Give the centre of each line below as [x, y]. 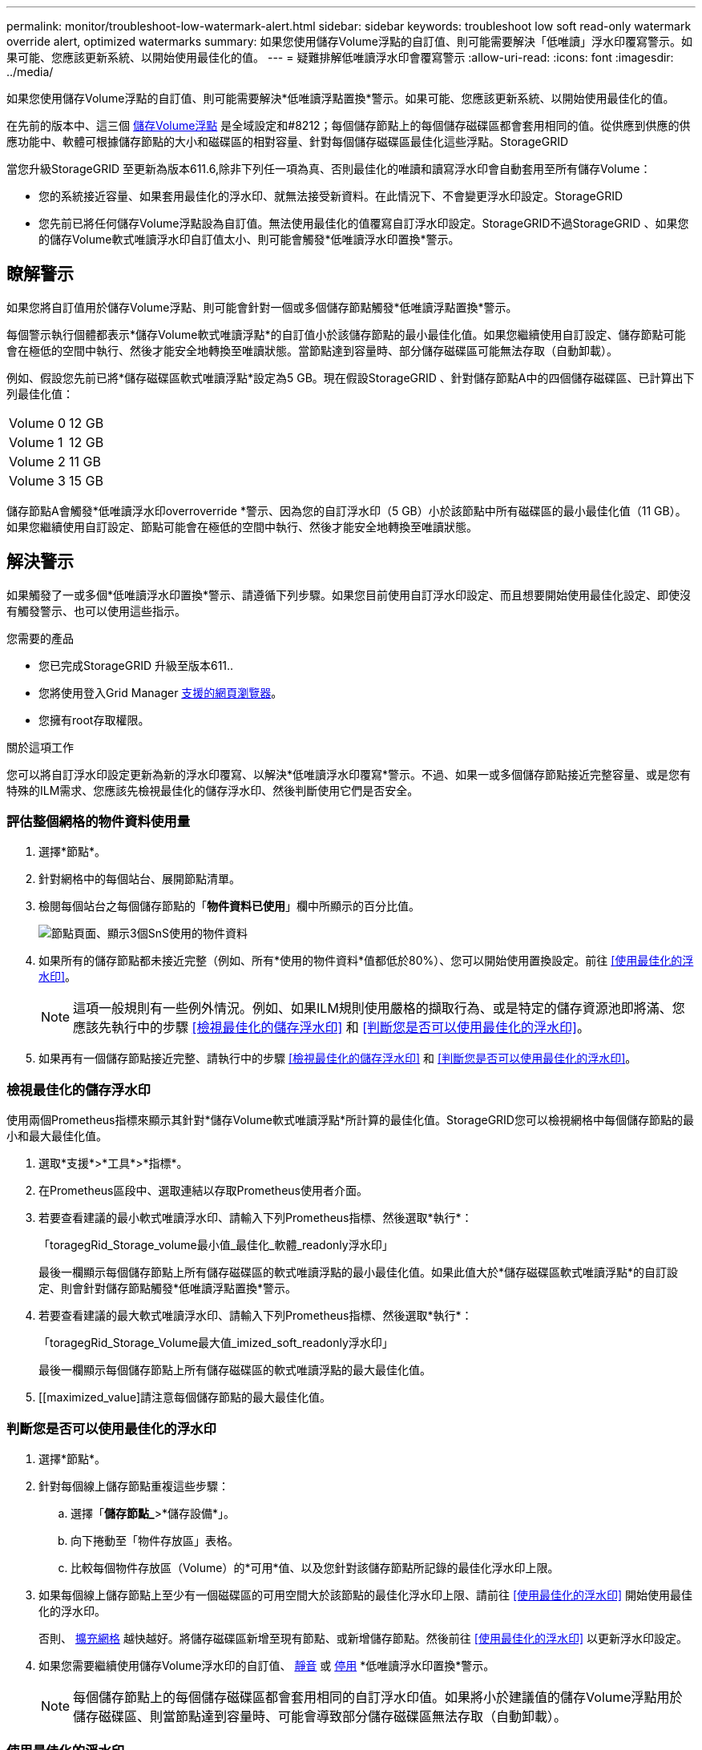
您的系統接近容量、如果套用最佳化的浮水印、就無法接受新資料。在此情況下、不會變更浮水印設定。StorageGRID [331, 196]
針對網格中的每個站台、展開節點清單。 [139, 879]
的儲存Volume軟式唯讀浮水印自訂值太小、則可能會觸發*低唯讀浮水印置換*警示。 [249, 239]
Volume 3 [37, 480]
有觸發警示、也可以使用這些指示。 [96, 611]
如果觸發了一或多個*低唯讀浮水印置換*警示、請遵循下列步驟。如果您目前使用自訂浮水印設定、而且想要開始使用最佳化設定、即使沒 [349, 595]
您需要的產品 [40, 638]
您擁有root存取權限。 [94, 720]
